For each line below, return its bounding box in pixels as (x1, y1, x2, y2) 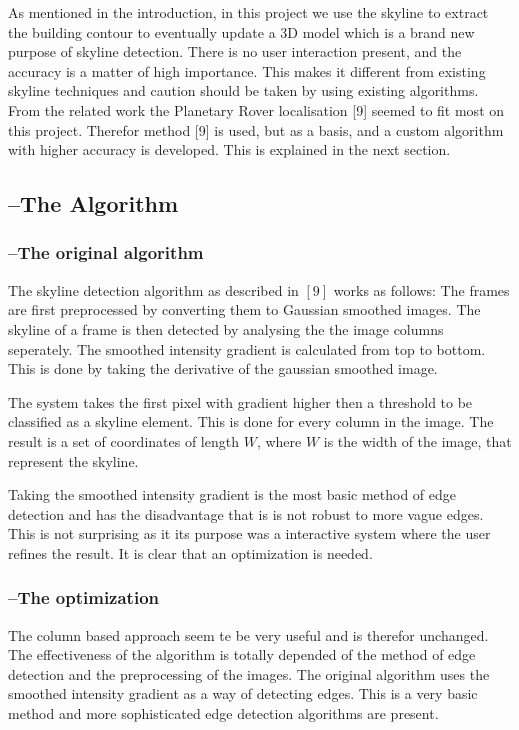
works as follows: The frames (333, 279, 510, 300)
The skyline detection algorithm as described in (8, 279, 299, 300)
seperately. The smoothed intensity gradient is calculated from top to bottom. (8, 338, 486, 359)
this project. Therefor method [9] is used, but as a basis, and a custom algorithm (8, 119, 504, 140)
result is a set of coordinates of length (8, 430, 239, 451)
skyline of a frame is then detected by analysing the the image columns (8, 318, 444, 339)
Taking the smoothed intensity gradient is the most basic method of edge (8, 484, 457, 505)
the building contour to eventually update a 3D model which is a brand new (8, 21, 475, 42)
